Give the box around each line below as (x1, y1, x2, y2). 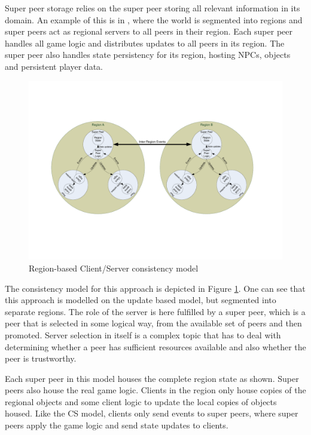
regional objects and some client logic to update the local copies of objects (5, 395, 277, 408)
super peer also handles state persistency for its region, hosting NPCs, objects (5, 48, 291, 61)
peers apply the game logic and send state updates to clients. (5, 419, 228, 431)
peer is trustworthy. (5, 352, 77, 365)
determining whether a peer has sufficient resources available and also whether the (5, 340, 306, 353)
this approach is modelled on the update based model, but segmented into (5, 294, 276, 306)
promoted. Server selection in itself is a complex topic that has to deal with (5, 328, 281, 341)
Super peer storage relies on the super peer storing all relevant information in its (5, 2, 300, 14)
